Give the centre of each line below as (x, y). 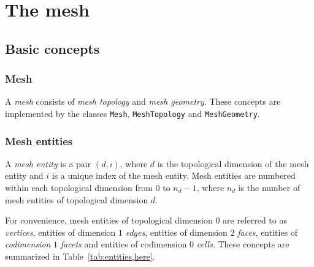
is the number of (269, 188)
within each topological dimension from (79, 188)
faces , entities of (268, 232)
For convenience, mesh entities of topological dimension (109, 220)
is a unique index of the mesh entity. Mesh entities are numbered (174, 175)
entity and (24, 175)
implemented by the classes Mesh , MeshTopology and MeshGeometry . (132, 113)
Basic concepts (52, 48)
